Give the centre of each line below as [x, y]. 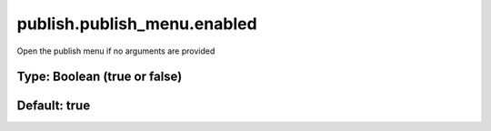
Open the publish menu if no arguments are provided [116, 51]
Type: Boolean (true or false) [100, 77]
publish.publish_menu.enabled [137, 24]
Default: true [54, 106]
